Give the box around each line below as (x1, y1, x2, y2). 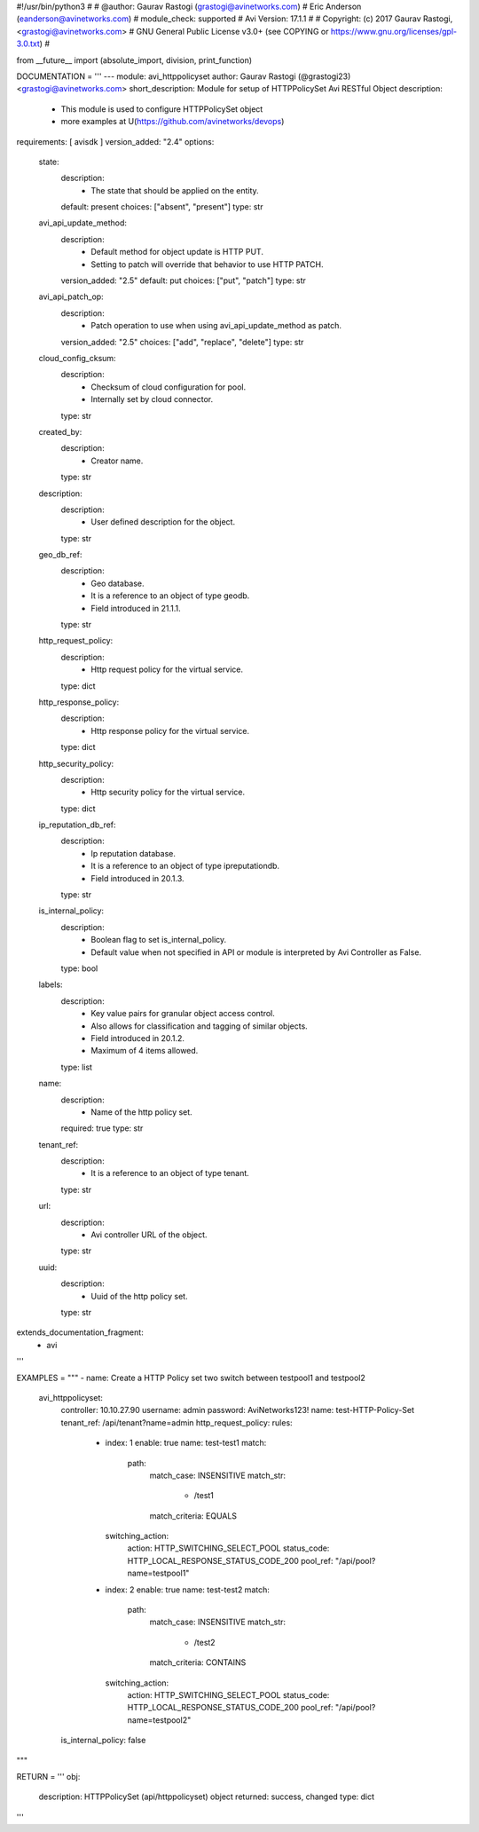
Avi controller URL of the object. (90, 1229, 208, 1240)
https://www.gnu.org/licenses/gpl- (330, 26, 457, 36)
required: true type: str (60, 1123, 144, 1133)
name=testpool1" (127, 1567, 190, 1579)
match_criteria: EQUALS (149, 1510, 238, 1521)
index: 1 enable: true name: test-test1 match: (105, 1438, 267, 1449)
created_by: (38, 426, 82, 437)
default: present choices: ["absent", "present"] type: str (60, 201, 263, 212)
